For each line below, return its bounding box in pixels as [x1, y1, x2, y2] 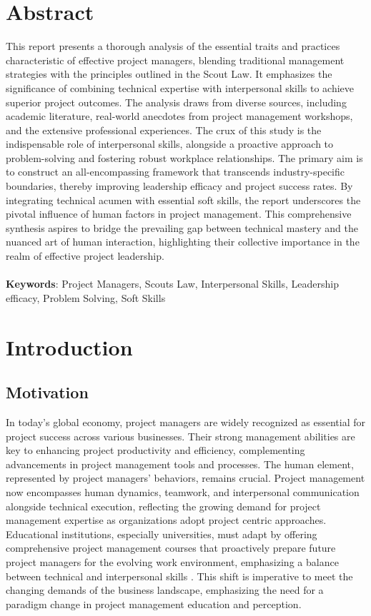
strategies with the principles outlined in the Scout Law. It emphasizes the [6, 66, 332, 81]
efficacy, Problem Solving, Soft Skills [6, 290, 166, 305]
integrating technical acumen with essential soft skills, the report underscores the [6, 192, 361, 207]
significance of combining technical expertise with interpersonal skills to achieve [6, 80, 354, 95]
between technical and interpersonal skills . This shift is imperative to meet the [6, 568, 353, 583]
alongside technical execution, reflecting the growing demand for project [6, 498, 321, 513]
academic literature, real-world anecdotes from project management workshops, [6, 108, 353, 123]
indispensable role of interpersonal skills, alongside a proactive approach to [6, 136, 334, 151]
